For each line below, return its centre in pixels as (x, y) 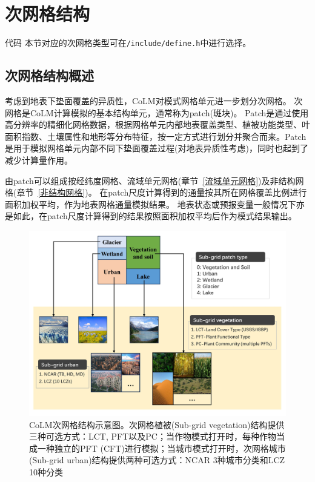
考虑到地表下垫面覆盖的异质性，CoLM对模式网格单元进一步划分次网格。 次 (154, 100)
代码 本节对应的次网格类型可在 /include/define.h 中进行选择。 (128, 43)
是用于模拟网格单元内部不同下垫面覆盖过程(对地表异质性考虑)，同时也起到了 (157, 148)
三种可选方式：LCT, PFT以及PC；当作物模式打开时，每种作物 (153, 436)
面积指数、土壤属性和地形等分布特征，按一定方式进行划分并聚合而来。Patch (156, 136)
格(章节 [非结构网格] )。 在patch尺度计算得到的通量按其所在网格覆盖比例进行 (156, 192)
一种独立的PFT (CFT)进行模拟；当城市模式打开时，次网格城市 (161, 448)
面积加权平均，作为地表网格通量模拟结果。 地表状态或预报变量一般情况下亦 (155, 204)
